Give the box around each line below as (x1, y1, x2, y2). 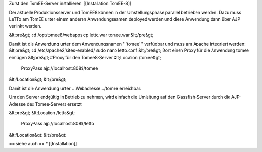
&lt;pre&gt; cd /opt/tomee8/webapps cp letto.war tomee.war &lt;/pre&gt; (9, 32, 154, 38)
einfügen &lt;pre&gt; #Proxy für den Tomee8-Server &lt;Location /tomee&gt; (9, 54, 161, 60)
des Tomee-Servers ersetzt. (27, 101, 83, 106)
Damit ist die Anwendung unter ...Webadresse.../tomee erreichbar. (9, 85, 142, 91)
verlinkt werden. (9, 23, 41, 29)
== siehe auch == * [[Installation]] (9, 141, 77, 147)
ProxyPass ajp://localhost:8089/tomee (21, 65, 98, 71)
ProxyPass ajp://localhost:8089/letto (21, 121, 94, 127)
